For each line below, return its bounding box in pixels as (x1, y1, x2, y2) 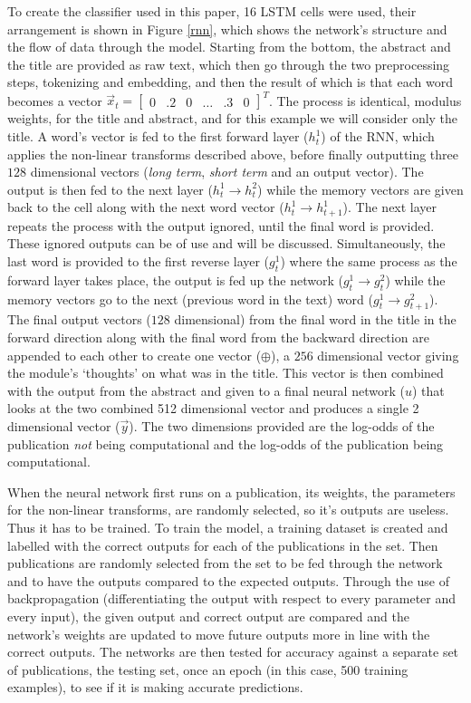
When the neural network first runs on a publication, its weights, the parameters (7, 482, 456, 501)
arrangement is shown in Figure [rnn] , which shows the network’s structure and (7, 19, 447, 38)
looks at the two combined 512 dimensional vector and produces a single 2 (7, 399, 419, 418)
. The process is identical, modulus (268, 91, 462, 110)
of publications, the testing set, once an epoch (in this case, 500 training (7, 660, 409, 679)
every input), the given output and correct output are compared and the (7, 606, 409, 625)
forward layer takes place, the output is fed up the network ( (7, 270, 343, 289)
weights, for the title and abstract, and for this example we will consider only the (7, 109, 458, 128)
